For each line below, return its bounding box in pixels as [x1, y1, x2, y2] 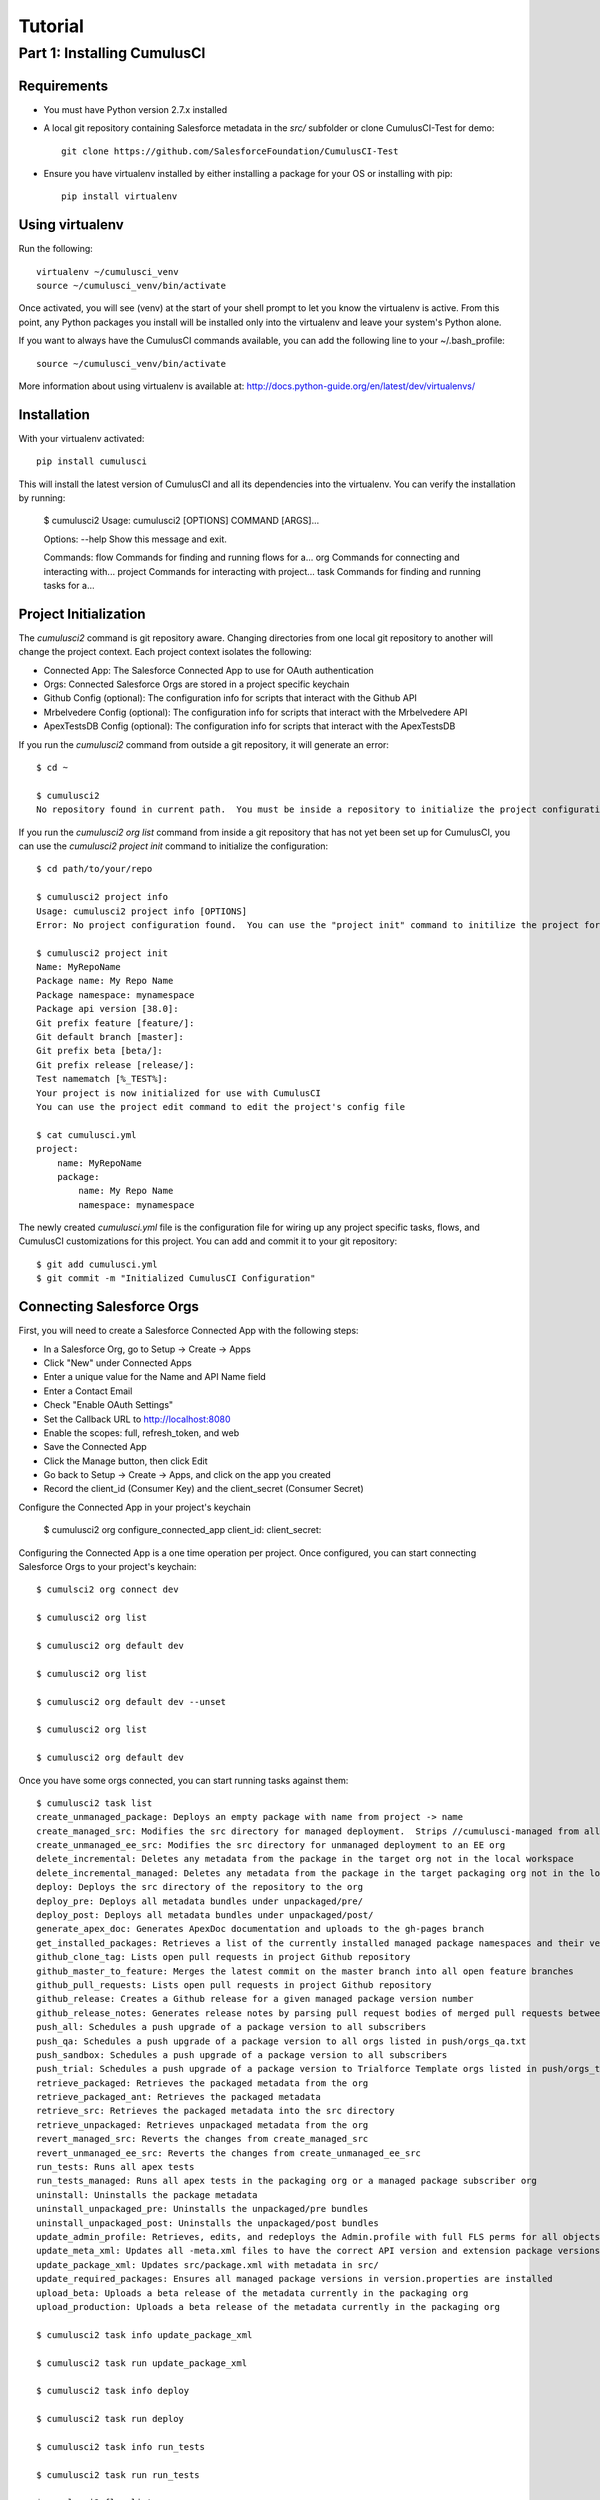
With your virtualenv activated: [18, 432, 145, 444]
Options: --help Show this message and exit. [43, 533, 227, 545]
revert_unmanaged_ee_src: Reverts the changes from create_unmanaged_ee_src [36, 2147, 422, 2159]
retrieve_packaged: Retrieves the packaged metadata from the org [36, 2077, 369, 2089]
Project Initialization [18, 605, 146, 622]
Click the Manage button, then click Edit [43, 1455, 209, 1467]
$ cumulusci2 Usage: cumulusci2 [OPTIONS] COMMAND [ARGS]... [43, 515, 320, 527]
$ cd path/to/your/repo [36, 863, 153, 875]
